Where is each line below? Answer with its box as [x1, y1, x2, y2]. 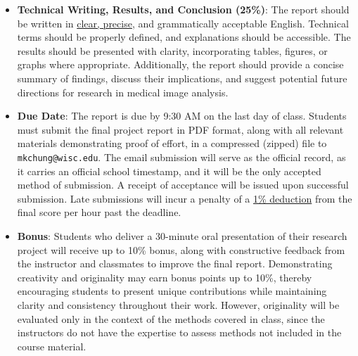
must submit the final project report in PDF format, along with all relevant [17, 122, 344, 136]
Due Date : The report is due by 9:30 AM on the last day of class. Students [17, 108, 347, 123]
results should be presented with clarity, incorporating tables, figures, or [17, 43, 328, 58]
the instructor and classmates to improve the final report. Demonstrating [17, 256, 333, 271]
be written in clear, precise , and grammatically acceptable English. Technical [17, 15, 349, 30]
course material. [17, 338, 87, 353]
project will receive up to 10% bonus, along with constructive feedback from [17, 242, 345, 257]
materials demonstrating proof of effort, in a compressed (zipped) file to [17, 136, 327, 151]
